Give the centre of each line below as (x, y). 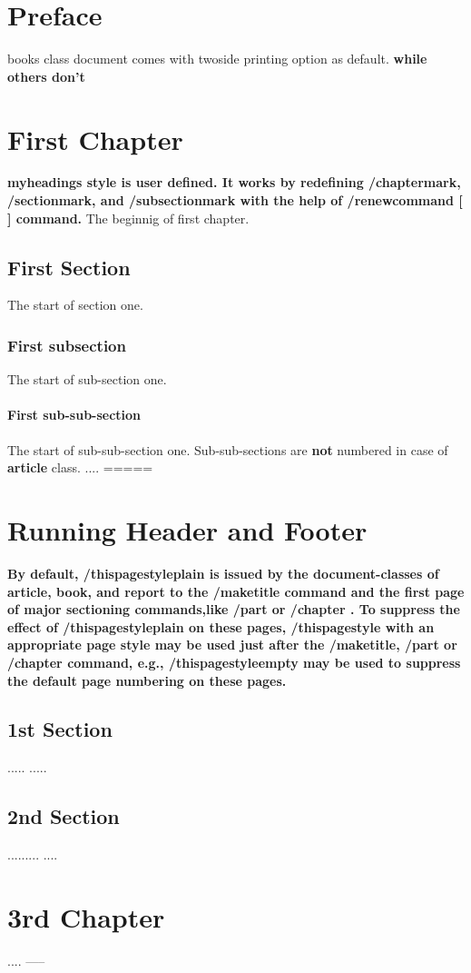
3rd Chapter (86, 916)
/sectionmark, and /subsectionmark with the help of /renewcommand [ (235, 200)
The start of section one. (75, 305)
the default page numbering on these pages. (147, 680)
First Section (69, 267)
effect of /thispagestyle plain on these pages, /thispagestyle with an (221, 626)
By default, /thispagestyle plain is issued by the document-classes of (223, 573)
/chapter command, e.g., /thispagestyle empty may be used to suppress (234, 662)
